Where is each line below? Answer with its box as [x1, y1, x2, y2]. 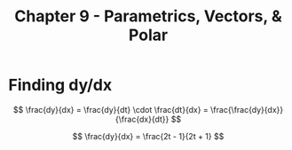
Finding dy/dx [8, 75, 113, 95]
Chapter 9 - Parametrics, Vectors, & [13, 6, 282, 27]
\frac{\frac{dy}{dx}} [210, 104, 284, 114]
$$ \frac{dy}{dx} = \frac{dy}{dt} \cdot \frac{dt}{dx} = [12, 104, 209, 114]
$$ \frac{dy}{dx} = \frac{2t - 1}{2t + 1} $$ [72, 130, 225, 141]
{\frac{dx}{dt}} [114, 114, 170, 124]
